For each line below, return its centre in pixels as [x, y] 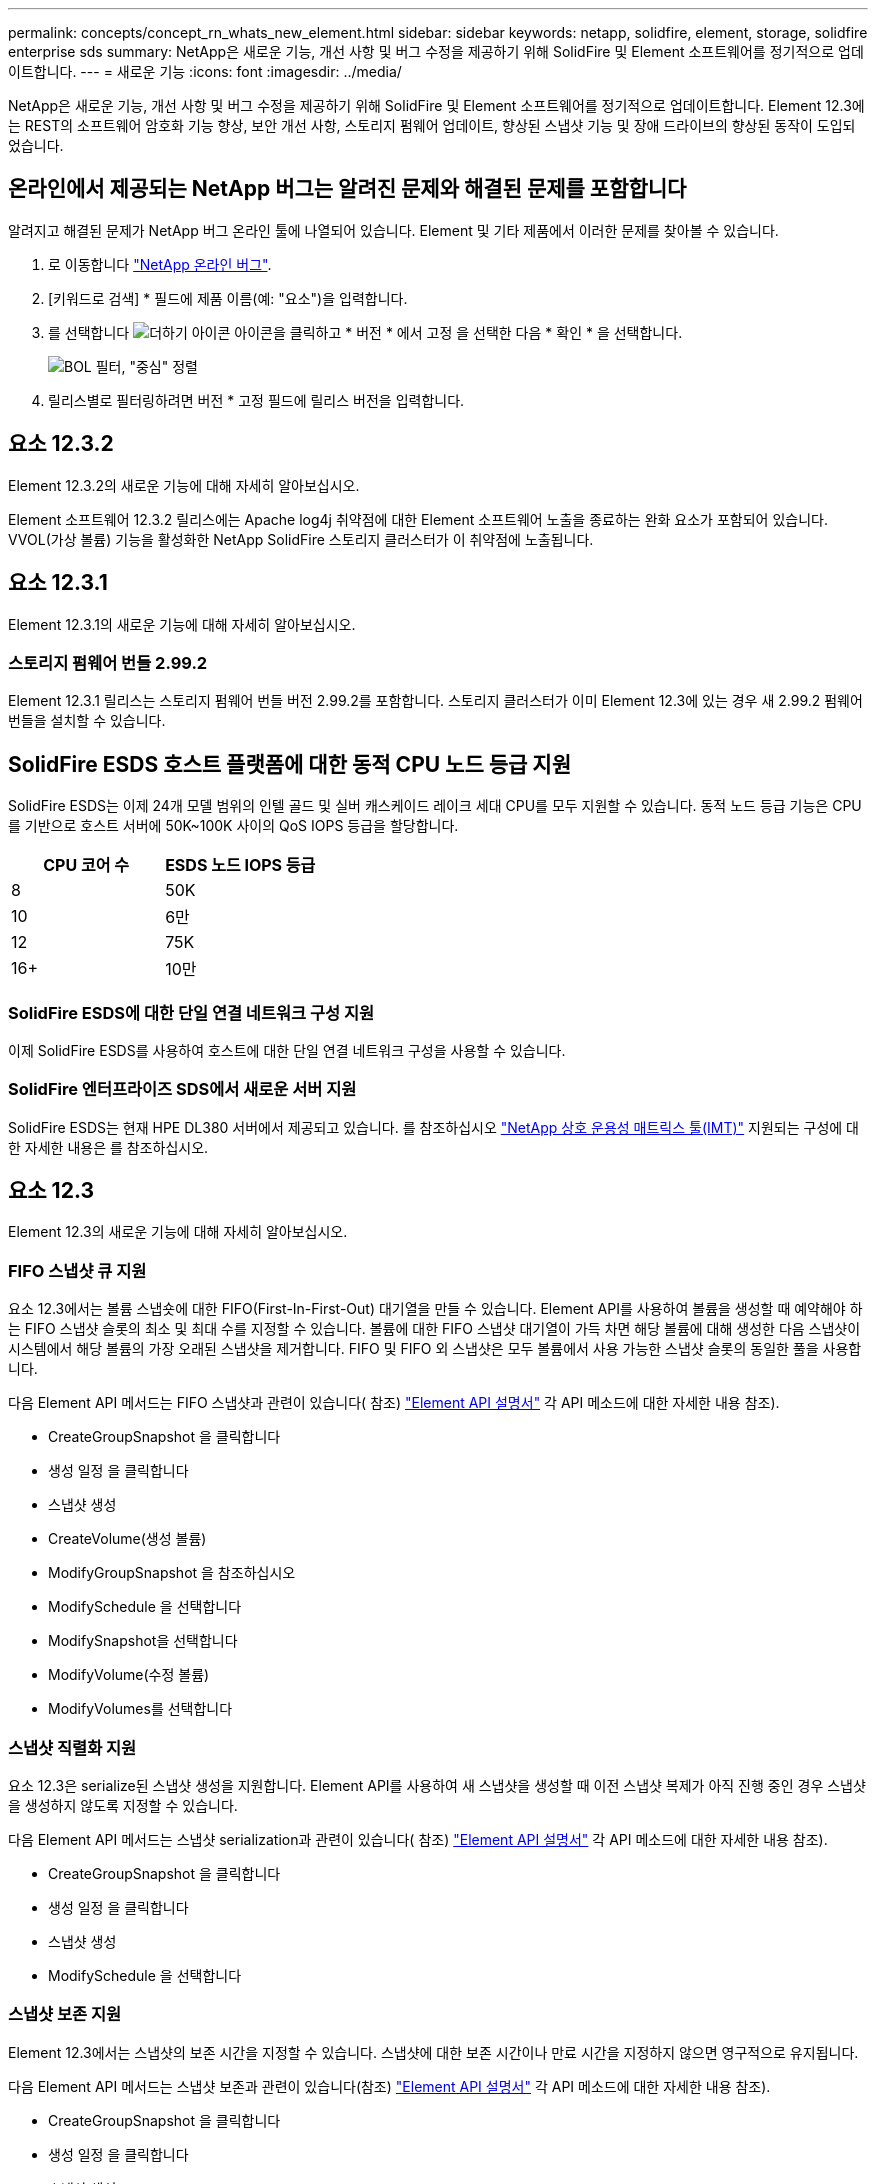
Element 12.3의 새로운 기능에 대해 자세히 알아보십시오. [178, 1232]
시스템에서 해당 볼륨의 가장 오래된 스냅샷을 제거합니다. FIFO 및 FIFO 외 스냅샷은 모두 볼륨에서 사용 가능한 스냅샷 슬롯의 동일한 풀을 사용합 [435, 1349]
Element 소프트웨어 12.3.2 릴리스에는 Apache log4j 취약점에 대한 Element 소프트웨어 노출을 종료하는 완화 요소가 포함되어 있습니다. [418, 519]
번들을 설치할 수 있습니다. [87, 721]
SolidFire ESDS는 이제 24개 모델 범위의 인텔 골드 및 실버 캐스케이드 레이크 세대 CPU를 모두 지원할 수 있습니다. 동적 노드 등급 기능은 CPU [435, 806]
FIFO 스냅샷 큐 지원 [77, 1270]
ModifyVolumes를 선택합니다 [140, 1709]
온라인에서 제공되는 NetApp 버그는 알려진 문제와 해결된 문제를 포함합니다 [347, 189]
